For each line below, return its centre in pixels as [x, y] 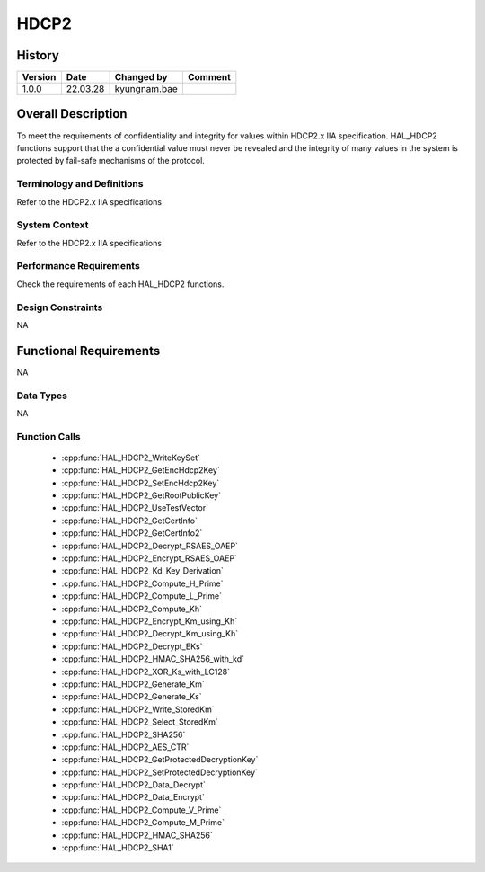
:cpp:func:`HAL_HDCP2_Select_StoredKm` [140, 722]
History [38, 55]
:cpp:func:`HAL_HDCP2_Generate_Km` [133, 684]
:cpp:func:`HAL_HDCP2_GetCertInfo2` [132, 533]
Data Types [42, 396]
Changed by [141, 77]
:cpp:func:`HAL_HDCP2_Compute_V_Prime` [141, 810]
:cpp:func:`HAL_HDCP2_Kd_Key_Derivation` [142, 571]
